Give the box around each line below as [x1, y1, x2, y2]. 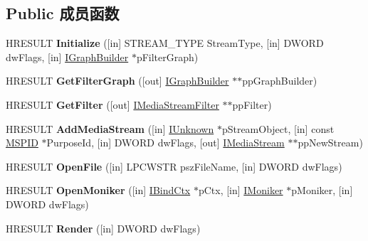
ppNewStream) [298, 135, 363, 150]
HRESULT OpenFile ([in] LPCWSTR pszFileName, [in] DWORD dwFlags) [6, 159, 342, 173]
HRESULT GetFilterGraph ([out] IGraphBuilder [6, 73, 229, 88]
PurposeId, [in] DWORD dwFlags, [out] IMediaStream [46, 135, 285, 150]
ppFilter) [232, 97, 272, 112]
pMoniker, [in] [291, 183, 353, 198]
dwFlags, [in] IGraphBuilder [6, 49, 129, 64]
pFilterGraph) [136, 49, 199, 64]
